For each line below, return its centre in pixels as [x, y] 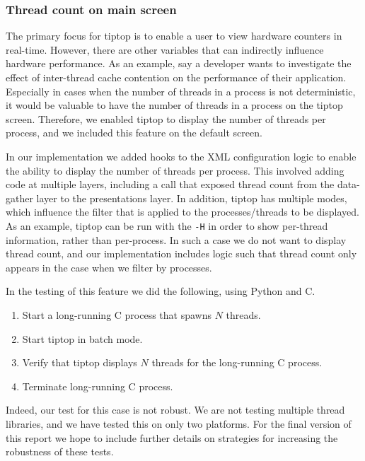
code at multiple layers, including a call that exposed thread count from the [170, 184]
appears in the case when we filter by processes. [109, 267]
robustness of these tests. [60, 451]
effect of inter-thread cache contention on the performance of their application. [176, 77]
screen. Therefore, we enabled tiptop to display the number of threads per [166, 118]
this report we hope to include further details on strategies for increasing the [172, 437]
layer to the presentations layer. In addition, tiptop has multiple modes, [192, 198]
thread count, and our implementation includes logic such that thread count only [181, 253]
